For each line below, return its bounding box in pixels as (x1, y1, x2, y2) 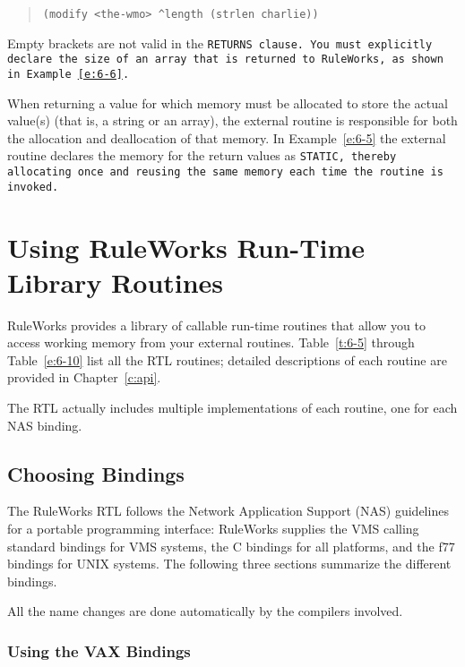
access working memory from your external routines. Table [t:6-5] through (7, 333, 415, 352)
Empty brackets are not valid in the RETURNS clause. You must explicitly (7, 33, 433, 52)
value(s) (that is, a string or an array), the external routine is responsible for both (7, 111, 458, 130)
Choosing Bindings (7, 459, 185, 487)
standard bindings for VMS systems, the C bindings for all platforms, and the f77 (7, 536, 455, 555)
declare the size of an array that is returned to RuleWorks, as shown (7, 53, 443, 66)
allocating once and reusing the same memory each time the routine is (7, 166, 443, 179)
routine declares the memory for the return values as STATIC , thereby (7, 146, 397, 165)
